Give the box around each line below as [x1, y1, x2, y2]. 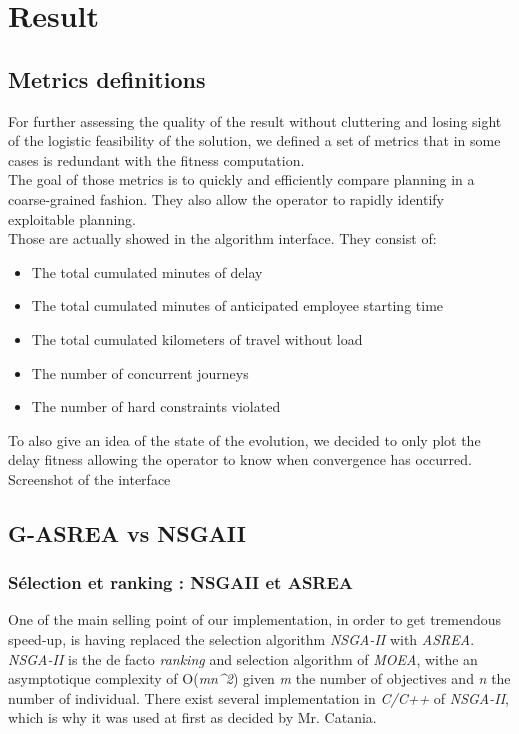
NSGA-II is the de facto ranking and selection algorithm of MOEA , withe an [8, 648, 478, 669]
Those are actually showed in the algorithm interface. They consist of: [8, 228, 437, 249]
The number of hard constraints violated [31, 396, 281, 417]
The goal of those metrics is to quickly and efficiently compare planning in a [8, 169, 475, 190]
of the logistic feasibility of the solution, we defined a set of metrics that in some [8, 130, 501, 151]
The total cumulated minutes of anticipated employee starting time [31, 295, 444, 316]
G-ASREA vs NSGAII [8, 517, 246, 548]
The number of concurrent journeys [31, 362, 249, 383]
